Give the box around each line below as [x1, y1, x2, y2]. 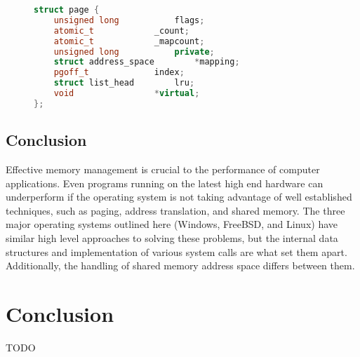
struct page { [34, 5, 100, 15]
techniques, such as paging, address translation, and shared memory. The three [6, 203, 345, 217]
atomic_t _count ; [53, 25, 189, 36]
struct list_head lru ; [53, 78, 195, 88]
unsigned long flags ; [53, 15, 205, 25]
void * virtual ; [53, 88, 200, 98]
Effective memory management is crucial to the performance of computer [6, 161, 320, 176]
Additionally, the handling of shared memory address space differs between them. [6, 258, 355, 273]
